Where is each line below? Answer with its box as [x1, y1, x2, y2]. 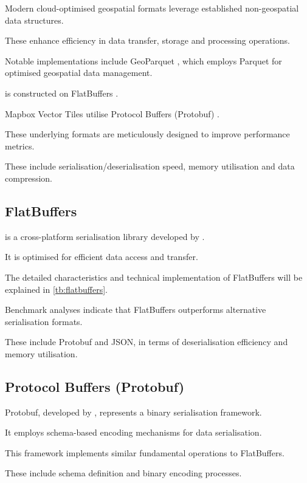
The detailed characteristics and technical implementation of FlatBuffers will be [5, 270, 303, 283]
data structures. [5, 13, 64, 26]
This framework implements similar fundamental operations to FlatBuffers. [5, 446, 285, 459]
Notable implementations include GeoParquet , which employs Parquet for [5, 54, 282, 67]
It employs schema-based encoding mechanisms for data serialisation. [5, 426, 262, 439]
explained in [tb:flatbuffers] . [5, 283, 108, 295]
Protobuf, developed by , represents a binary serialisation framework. [5, 405, 262, 418]
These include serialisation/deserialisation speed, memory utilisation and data [5, 160, 295, 173]
